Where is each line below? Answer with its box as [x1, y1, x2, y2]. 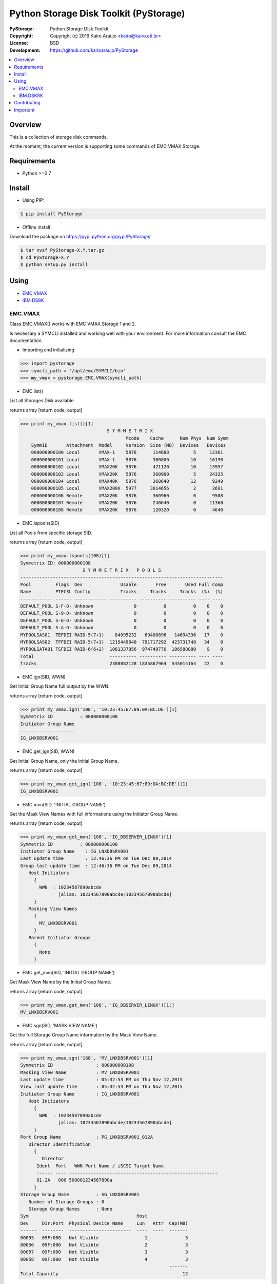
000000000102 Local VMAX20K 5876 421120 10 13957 [31, 464, 223, 470]
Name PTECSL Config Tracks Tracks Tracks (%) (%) [20, 589, 223, 595]
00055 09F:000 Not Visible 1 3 [20, 1235, 188, 1240]
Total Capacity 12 [20, 1271, 188, 1276]
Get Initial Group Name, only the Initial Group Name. [9, 758, 119, 764]
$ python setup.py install [20, 262, 88, 268]
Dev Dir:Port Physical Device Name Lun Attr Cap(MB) [20, 1220, 188, 1226]
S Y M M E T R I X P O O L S [82, 568, 161, 573]
